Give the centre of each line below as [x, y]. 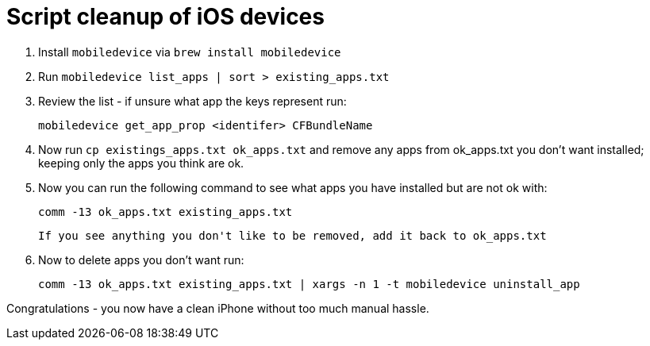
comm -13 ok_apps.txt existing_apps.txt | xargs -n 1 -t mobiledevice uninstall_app [309, 284]
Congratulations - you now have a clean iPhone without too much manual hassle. [218, 308]
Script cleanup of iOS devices [165, 17]
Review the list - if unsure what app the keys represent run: [192, 101]
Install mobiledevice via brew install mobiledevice [190, 52]
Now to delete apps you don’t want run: [141, 259]
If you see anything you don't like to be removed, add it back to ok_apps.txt [292, 235]
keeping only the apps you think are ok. [141, 163]
